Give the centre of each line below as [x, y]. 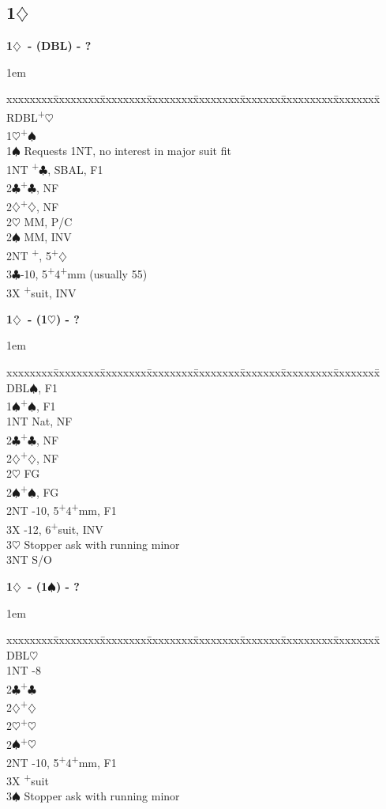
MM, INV [48, 237]
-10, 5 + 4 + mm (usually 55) [84, 272]
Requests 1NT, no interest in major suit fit [127, 151]
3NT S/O [29, 559]
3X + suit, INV [41, 291]
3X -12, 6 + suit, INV [55, 527]
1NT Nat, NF [39, 421]
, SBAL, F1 [75, 169]
